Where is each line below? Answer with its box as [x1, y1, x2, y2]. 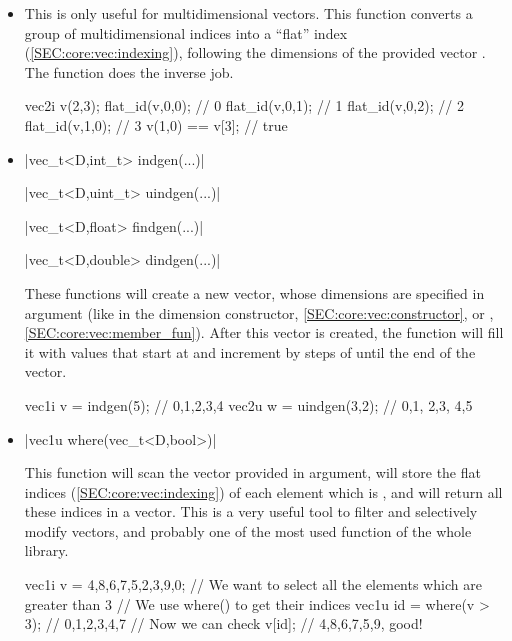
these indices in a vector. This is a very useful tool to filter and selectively [24, 501, 478, 522]
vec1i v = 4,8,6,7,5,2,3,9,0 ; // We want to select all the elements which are [24, 574, 482, 595]
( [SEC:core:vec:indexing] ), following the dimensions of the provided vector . [24, 42, 486, 63]
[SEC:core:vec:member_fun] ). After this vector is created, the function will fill [24, 322, 504, 343]
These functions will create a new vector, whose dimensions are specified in [24, 282, 485, 303]
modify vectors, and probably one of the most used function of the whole [24, 520, 472, 541]
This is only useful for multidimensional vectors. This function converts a [24, 3, 473, 23]
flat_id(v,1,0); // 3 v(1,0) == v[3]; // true [24, 114, 288, 135]
